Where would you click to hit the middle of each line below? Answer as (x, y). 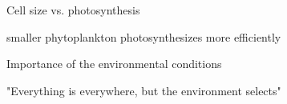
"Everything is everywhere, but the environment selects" (144, 90)
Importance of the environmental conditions (114, 64)
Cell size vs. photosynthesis (73, 10)
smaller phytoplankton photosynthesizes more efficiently (144, 36)
